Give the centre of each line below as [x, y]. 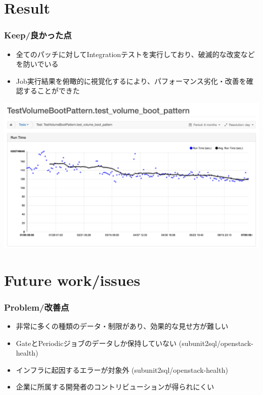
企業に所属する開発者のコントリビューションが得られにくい [115, 387]
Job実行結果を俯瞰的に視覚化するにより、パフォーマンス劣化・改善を [131, 81]
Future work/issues [72, 280]
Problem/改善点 [37, 307]
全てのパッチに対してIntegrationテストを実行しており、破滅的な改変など [135, 54]
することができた [51, 91]
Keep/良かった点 [38, 35]
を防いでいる [37, 64]
